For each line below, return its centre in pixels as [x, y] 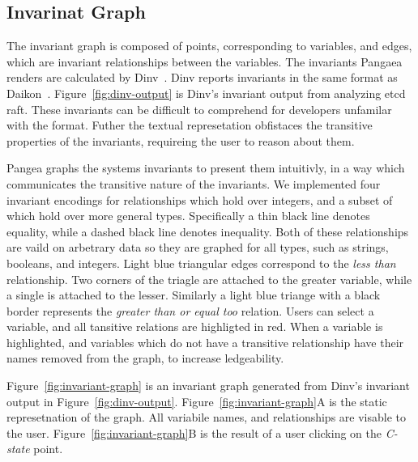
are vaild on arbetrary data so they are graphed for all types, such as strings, [198, 247]
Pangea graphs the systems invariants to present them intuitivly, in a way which [206, 168]
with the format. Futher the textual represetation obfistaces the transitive [190, 125]
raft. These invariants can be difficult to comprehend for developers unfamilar [199, 109]
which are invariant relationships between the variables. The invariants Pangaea [205, 61]
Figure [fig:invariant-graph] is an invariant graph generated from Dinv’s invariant [208, 386]
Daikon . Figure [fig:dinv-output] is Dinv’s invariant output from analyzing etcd [206, 93]
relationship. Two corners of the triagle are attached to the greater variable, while [209, 279]
